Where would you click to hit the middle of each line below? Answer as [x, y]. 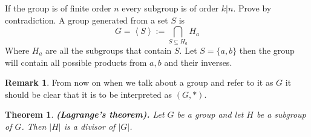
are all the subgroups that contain [109, 50]
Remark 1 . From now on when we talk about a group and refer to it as [139, 82]
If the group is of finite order [58, 8]
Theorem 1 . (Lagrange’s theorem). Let [85, 114]
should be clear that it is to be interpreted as [89, 94]
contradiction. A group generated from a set [87, 20]
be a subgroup [281, 114]
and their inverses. [198, 62]
